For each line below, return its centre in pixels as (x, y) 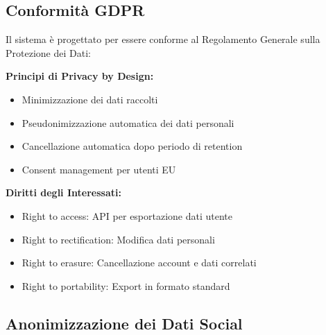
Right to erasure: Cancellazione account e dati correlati (139, 263)
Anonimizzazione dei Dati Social (124, 323)
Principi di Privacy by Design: (80, 76)
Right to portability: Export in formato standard (126, 285)
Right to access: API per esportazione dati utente (127, 215)
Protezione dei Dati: (48, 52)
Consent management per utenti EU (99, 169)
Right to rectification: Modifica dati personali (118, 239)
